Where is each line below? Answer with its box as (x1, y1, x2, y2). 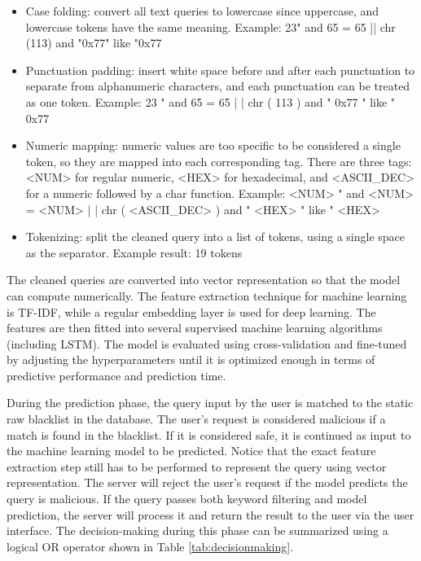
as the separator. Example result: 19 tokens (25, 243, 243, 261)
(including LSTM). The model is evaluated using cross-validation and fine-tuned (7, 335, 407, 352)
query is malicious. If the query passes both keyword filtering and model (7, 490, 367, 507)
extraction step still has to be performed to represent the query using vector (7, 458, 387, 475)
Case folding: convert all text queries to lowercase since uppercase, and (25, 2, 379, 19)
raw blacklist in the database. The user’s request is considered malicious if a (7, 410, 386, 427)
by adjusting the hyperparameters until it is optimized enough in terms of (7, 351, 375, 368)
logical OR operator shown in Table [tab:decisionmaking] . (7, 537, 294, 554)
